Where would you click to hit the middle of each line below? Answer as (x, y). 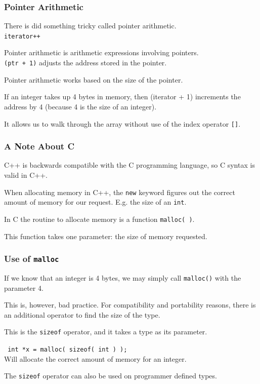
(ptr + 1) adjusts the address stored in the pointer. (85, 63)
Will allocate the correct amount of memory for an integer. (95, 358)
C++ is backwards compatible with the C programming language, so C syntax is (129, 165)
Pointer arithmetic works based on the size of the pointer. (94, 79)
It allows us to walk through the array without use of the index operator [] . (122, 123)
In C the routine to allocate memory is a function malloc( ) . (99, 219)
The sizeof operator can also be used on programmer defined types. (111, 376)
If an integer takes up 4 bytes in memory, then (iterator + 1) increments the (122, 97)
